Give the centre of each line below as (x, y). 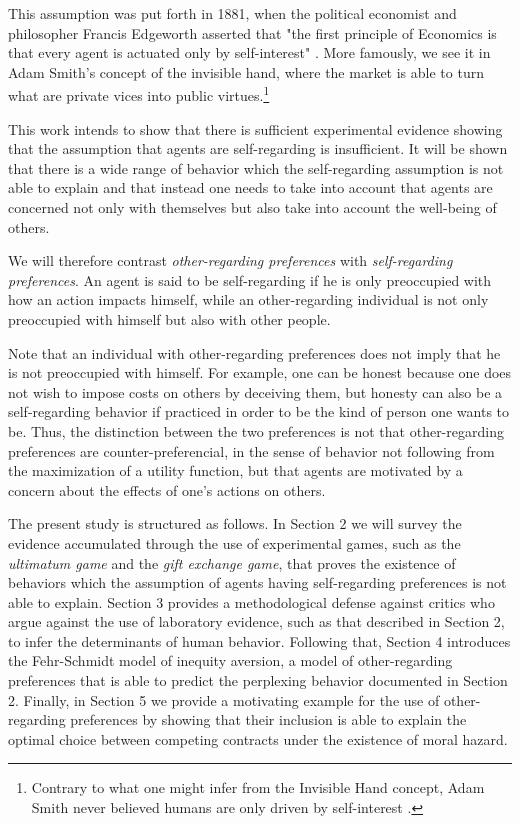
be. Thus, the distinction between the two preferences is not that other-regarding (256, 430)
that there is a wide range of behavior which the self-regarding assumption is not (256, 167)
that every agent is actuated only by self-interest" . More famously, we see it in (249, 52)
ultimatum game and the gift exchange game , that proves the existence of (232, 562)
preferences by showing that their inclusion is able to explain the (268, 719)
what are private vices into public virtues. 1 (139, 94)
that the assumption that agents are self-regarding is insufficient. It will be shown (258, 148)
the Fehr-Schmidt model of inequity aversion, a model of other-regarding (230, 660)
